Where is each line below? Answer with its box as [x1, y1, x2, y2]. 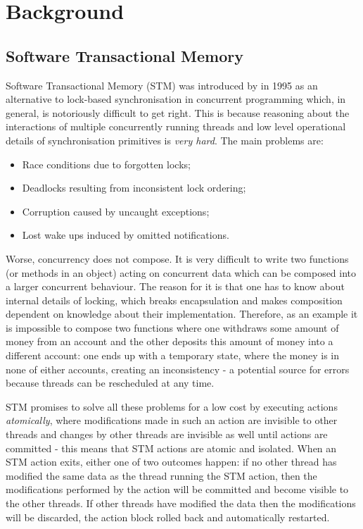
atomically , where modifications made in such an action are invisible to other [6, 413, 338, 428]
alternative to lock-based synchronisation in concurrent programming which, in [6, 92, 346, 106]
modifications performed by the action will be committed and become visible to [6, 482, 349, 497]
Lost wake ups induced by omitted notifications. [22, 228, 229, 242]
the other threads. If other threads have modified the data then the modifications [6, 496, 356, 511]
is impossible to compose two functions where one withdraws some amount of [6, 320, 339, 335]
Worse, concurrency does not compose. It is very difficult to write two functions [6, 251, 349, 266]
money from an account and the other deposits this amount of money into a [6, 334, 333, 349]
